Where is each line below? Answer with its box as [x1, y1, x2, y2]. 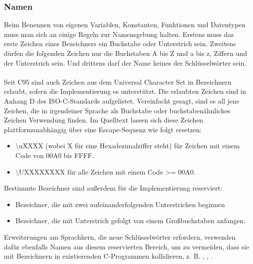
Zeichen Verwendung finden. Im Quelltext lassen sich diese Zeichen [4, 115, 203, 125]
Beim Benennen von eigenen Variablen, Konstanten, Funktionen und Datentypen [4, 19, 246, 30]
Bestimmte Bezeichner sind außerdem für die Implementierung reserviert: [4, 183, 223, 193]
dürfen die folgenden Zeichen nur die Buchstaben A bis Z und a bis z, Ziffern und [4, 48, 247, 58]
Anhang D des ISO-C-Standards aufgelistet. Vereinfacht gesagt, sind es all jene [4, 95, 239, 106]
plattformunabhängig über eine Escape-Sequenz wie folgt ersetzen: [4, 124, 202, 134]
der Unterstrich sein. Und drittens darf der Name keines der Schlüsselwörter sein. [4, 57, 247, 68]
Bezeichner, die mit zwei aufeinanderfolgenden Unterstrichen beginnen [15, 199, 225, 209]
